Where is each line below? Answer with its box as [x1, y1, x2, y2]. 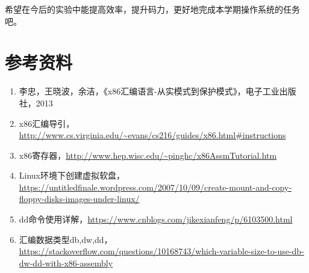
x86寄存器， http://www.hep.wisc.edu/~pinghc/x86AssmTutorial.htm [19, 149, 277, 161]
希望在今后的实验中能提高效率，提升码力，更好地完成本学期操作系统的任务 [5, 3, 300, 15]
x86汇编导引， [19, 117, 75, 129]
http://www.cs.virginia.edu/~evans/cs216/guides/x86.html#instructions [19, 129, 286, 141]
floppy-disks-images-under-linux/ [19, 192, 140, 205]
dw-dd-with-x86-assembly [19, 256, 113, 269]
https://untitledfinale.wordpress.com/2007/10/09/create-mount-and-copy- [19, 180, 292, 193]
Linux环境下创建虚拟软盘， [19, 169, 125, 182]
